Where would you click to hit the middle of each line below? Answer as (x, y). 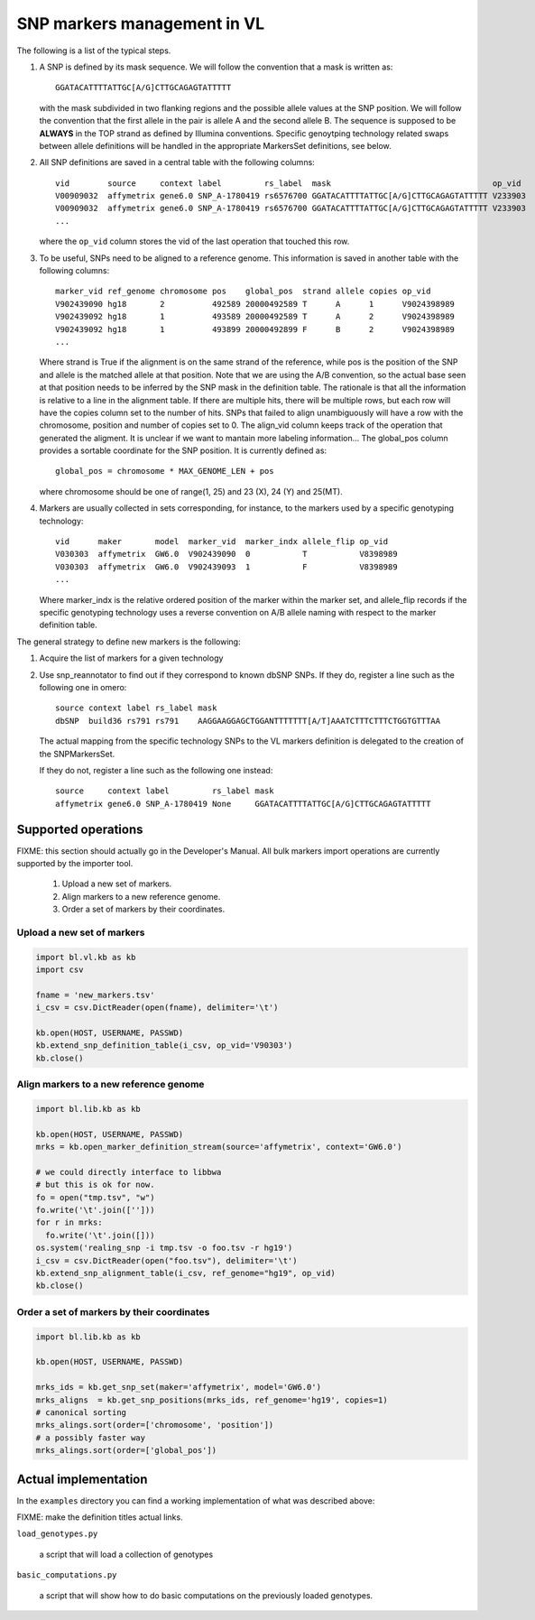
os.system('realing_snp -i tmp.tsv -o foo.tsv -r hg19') (164, 1248)
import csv (60, 970)
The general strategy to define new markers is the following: (129, 642)
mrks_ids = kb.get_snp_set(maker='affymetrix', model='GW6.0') (179, 1387)
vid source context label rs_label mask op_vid (289, 183)
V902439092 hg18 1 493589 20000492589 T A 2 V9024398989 (255, 317)
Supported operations (80, 829)
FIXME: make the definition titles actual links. (100, 1517)
